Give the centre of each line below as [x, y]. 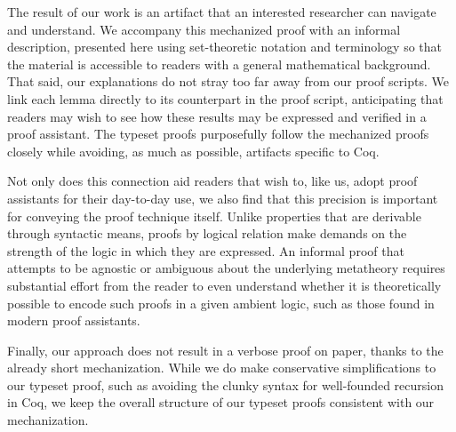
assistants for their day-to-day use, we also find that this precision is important [223, 198]
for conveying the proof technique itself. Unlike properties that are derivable [214, 216]
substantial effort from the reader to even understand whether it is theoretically [224, 285]
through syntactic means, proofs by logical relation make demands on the [207, 233]
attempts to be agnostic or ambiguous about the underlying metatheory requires [226, 268]
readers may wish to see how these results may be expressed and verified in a [217, 116]
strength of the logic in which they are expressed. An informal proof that [206, 250]
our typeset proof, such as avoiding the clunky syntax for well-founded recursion [226, 384]
